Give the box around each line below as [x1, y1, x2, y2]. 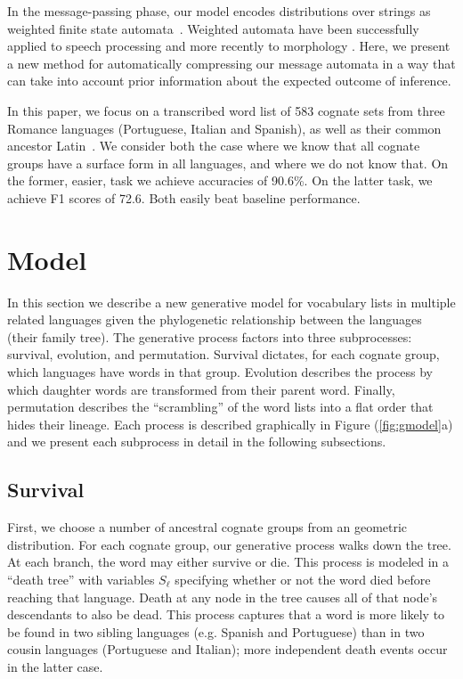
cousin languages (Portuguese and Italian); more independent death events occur [7, 640, 448, 659]
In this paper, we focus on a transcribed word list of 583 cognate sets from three [7, 101, 445, 119]
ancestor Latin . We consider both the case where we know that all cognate [7, 136, 420, 155]
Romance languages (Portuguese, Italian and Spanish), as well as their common [7, 119, 442, 137]
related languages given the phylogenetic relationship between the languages [7, 310, 422, 329]
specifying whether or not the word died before [175, 569, 431, 588]
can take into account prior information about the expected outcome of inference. [7, 71, 451, 90]
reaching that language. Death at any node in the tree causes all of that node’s [7, 587, 438, 606]
